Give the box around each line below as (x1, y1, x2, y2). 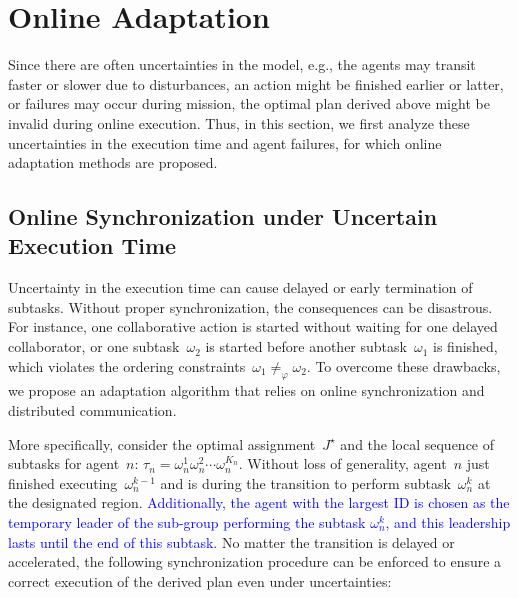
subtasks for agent (8, 453, 120, 474)
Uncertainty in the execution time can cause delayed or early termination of (8, 277, 473, 298)
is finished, (433, 336, 498, 357)
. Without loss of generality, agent (238, 453, 447, 474)
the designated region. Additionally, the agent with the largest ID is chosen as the (8, 492, 510, 513)
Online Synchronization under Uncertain (8, 201, 438, 232)
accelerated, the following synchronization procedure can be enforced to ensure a (8, 551, 502, 572)
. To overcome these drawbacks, (306, 355, 501, 376)
